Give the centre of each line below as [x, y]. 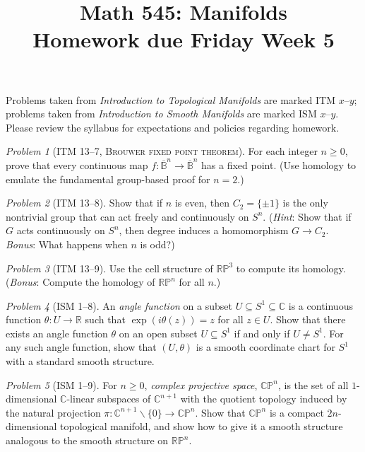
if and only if [262, 333]
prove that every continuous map [77, 164]
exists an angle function [57, 333]
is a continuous [321, 305]
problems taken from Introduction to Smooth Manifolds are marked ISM [161, 114]
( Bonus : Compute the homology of [80, 282]
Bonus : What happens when [67, 244]
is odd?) [157, 244]
